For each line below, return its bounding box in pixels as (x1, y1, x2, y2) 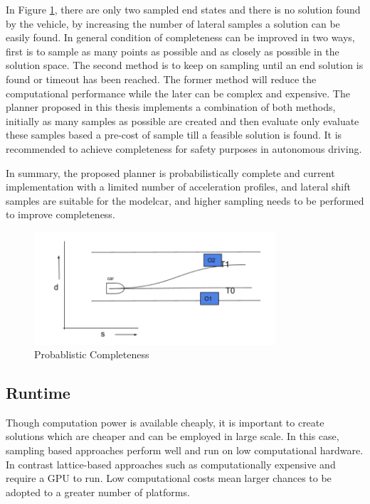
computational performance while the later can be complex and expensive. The (6, 85, 350, 100)
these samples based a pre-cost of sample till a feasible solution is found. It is (6, 127, 342, 142)
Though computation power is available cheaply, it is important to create (6, 414, 324, 429)
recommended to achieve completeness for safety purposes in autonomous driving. (6, 141, 362, 156)
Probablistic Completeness (34, 347, 149, 362)
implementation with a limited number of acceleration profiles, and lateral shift (6, 179, 351, 194)
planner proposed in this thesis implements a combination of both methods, (6, 100, 336, 114)
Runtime (6, 382, 70, 404)
